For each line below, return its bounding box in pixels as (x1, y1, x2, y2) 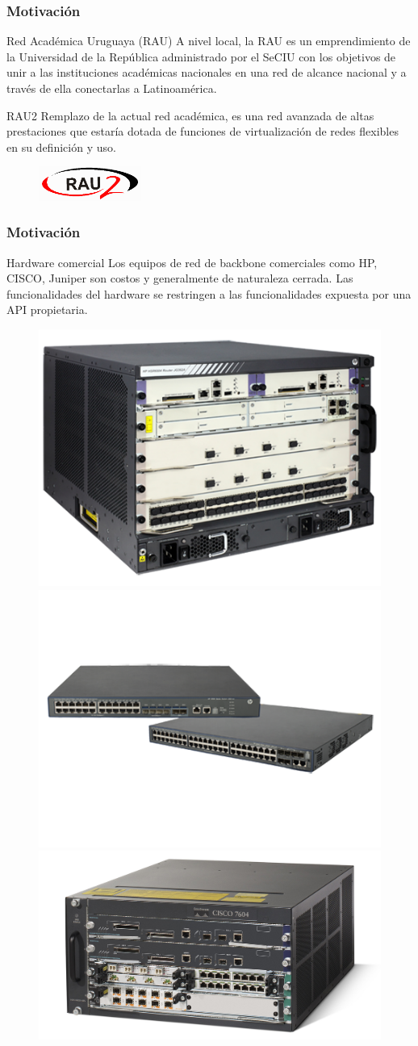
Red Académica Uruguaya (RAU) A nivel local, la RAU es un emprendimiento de (6, 32, 411, 49)
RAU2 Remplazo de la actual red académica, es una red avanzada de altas (6, 107, 374, 123)
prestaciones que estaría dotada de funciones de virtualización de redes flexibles (6, 123, 399, 140)
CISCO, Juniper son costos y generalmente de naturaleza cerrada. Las (6, 270, 353, 287)
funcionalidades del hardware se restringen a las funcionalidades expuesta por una (6, 285, 412, 302)
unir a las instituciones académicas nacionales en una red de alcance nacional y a (6, 64, 407, 81)
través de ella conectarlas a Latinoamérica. (6, 80, 217, 96)
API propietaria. (6, 301, 88, 318)
